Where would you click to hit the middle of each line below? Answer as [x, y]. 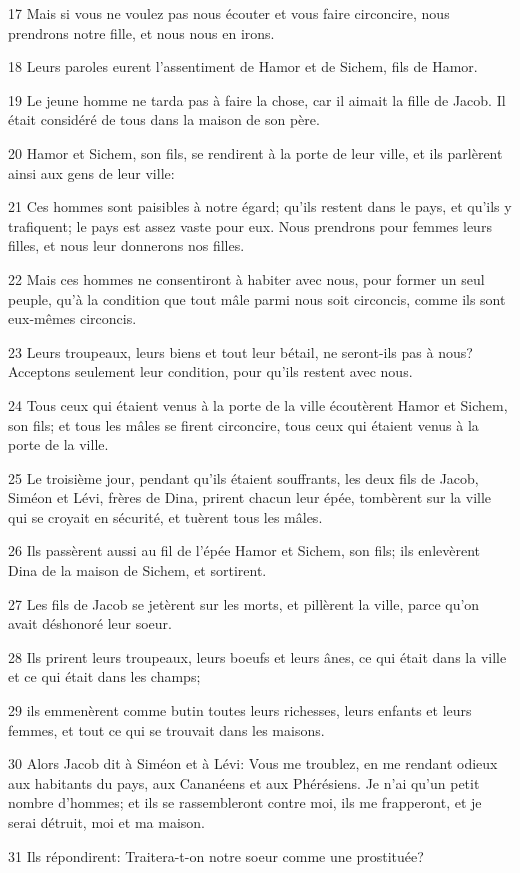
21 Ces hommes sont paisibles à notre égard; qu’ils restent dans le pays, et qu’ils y [260, 206]
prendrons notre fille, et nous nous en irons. [141, 32]
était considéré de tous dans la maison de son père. [164, 119]
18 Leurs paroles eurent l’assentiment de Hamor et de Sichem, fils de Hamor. [243, 66]
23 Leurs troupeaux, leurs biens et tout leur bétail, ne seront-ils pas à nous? [240, 351]
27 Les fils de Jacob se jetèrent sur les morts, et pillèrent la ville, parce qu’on [244, 603]
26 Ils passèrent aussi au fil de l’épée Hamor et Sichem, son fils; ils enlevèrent [244, 550]
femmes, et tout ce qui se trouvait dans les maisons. [166, 729]
